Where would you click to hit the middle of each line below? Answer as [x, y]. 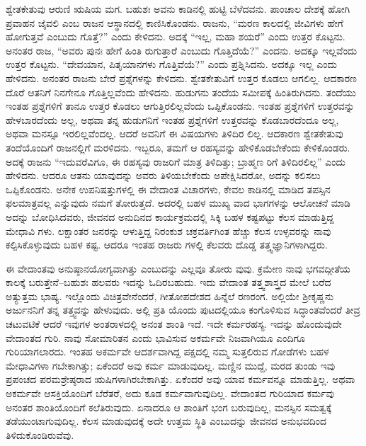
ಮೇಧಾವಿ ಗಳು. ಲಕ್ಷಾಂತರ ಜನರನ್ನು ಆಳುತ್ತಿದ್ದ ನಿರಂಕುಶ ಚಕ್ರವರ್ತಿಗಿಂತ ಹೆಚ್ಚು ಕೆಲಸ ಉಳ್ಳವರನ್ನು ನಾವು [168, 230]
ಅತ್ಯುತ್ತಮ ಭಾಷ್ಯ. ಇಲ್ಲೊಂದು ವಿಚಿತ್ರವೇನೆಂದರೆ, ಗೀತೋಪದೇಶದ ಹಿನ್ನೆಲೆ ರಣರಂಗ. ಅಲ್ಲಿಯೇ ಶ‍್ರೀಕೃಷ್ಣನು [170, 296]
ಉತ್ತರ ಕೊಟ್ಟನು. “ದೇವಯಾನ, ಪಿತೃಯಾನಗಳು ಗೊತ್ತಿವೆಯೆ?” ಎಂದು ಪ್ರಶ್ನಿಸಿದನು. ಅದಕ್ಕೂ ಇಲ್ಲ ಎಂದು [171, 64]
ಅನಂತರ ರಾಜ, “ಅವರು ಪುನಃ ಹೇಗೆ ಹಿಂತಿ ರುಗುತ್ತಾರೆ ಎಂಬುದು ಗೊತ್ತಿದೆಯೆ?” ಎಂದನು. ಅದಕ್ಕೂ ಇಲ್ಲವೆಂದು [182, 50]
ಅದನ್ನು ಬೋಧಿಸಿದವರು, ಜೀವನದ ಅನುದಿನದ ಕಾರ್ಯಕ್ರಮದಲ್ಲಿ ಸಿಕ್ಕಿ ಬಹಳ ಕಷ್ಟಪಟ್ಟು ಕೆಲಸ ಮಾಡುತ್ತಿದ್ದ [170, 216]
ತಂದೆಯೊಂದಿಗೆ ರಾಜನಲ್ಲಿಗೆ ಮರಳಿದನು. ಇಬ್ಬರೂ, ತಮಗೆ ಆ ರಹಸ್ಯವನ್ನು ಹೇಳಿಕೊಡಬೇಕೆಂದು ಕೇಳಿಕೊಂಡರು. [178, 147]
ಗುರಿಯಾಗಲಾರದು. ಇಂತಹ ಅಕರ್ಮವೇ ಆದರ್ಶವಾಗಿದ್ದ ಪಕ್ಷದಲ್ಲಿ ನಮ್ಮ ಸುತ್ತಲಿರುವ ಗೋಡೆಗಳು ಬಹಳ [167, 351]
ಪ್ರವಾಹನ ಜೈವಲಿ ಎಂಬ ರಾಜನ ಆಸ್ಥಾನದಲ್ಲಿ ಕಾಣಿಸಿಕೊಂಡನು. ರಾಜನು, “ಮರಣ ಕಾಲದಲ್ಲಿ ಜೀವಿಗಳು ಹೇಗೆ [175, 22]
